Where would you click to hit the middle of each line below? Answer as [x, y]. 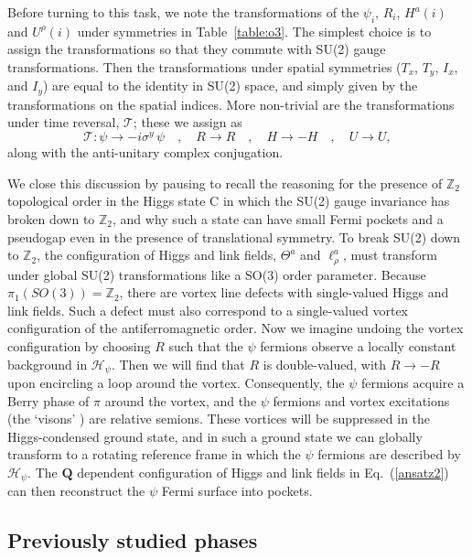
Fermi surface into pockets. [237, 491]
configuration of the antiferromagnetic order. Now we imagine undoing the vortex [236, 328]
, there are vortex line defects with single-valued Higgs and [284, 292]
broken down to [51, 218]
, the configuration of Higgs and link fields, [157, 255]
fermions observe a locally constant [358, 345]
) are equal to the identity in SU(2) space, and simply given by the [231, 86]
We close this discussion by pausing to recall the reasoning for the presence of [225, 183]
